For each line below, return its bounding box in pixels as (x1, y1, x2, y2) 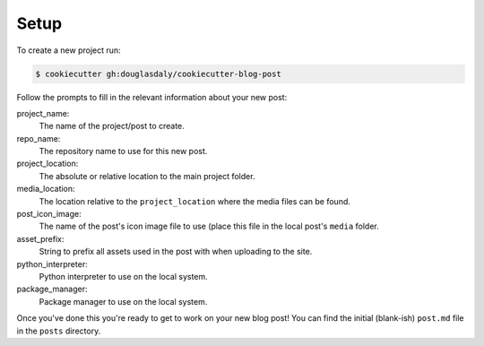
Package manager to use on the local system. (39, 296, 208, 307)
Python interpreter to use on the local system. (39, 271, 208, 281)
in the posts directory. (16, 325, 101, 336)
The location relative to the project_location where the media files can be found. (39, 195, 351, 206)
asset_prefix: (16, 233, 65, 244)
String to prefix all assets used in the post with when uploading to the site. (39, 247, 313, 257)
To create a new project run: (16, 45, 121, 56)
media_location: (16, 184, 75, 195)
